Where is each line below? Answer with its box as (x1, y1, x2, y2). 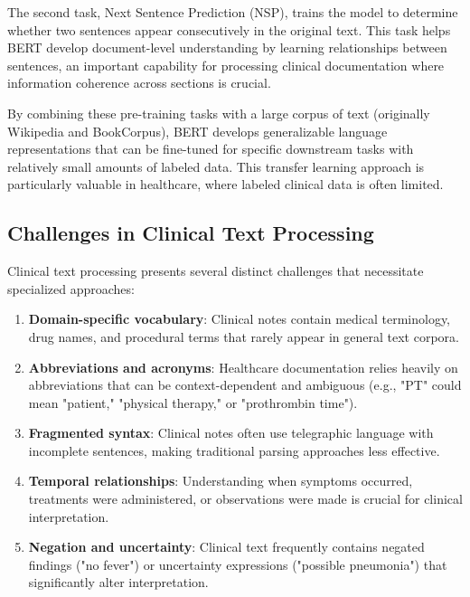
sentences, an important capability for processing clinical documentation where (7, 55, 445, 74)
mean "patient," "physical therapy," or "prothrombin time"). (28, 393, 358, 412)
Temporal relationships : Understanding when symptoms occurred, (28, 471, 413, 490)
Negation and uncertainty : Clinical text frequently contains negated (28, 537, 425, 556)
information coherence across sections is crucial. (7, 73, 271, 92)
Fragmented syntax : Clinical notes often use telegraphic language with (28, 423, 434, 442)
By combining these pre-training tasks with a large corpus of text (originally (7, 103, 430, 122)
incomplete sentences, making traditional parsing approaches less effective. (28, 441, 440, 460)
